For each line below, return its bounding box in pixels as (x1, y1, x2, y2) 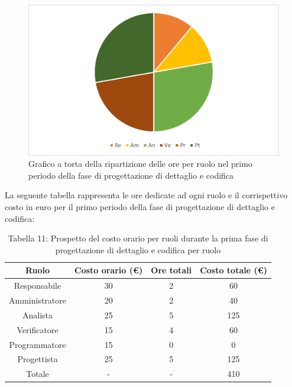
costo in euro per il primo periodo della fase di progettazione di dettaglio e (5, 201, 275, 213)
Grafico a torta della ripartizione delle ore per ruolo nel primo (28, 157, 252, 170)
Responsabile (14, 279, 61, 292)
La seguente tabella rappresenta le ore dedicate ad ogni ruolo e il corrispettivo (5, 189, 288, 201)
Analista (22, 308, 53, 321)
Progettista (17, 353, 58, 365)
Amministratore (9, 294, 66, 307)
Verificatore (17, 323, 59, 336)
